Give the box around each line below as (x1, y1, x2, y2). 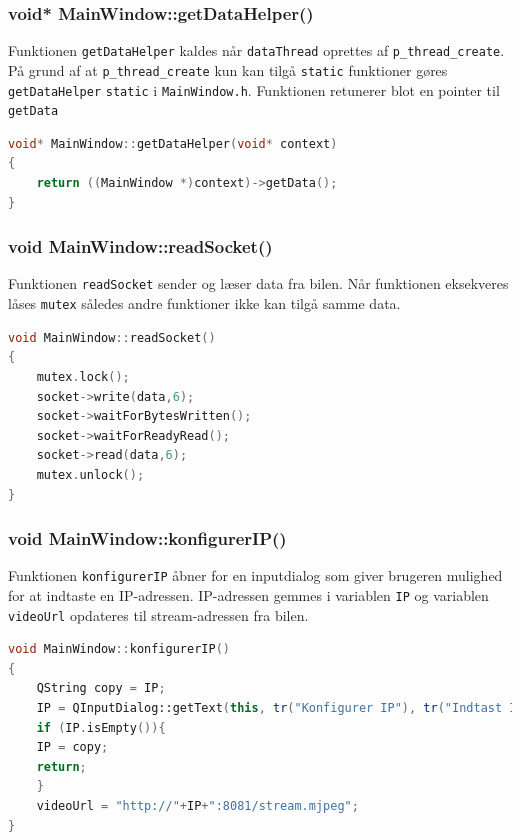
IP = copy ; (36, 740, 109, 755)
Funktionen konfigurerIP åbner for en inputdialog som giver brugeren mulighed (8, 565, 503, 586)
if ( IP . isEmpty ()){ (36, 720, 166, 735)
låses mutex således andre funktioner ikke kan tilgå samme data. (8, 293, 401, 314)
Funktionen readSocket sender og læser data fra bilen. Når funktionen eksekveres (8, 273, 509, 294)
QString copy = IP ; (36, 681, 166, 696)
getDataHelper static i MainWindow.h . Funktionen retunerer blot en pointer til (8, 79, 500, 100)
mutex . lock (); (36, 369, 130, 384)
